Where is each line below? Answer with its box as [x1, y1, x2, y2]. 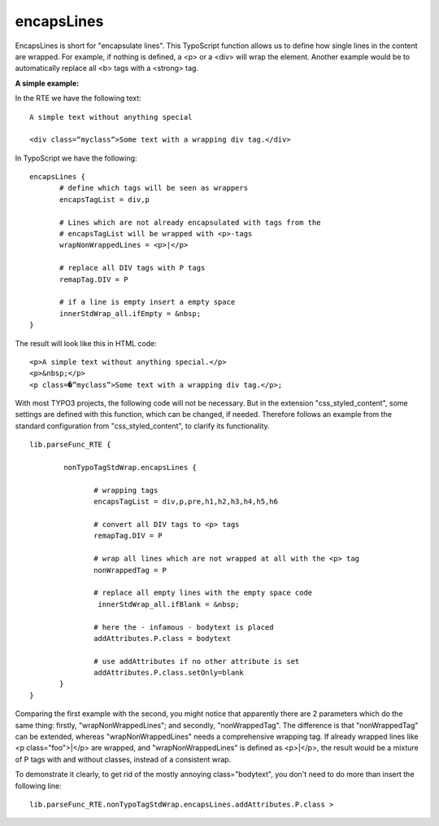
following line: [15, 780, 62, 790]
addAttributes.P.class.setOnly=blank [93, 668, 244, 678]
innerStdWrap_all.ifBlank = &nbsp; [98, 600, 240, 609]
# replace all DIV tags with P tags [59, 263, 206, 273]
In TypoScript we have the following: [15, 153, 137, 163]
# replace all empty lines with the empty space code [93, 588, 313, 598]
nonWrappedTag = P [93, 565, 167, 574]
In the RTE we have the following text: [15, 94, 141, 103]
